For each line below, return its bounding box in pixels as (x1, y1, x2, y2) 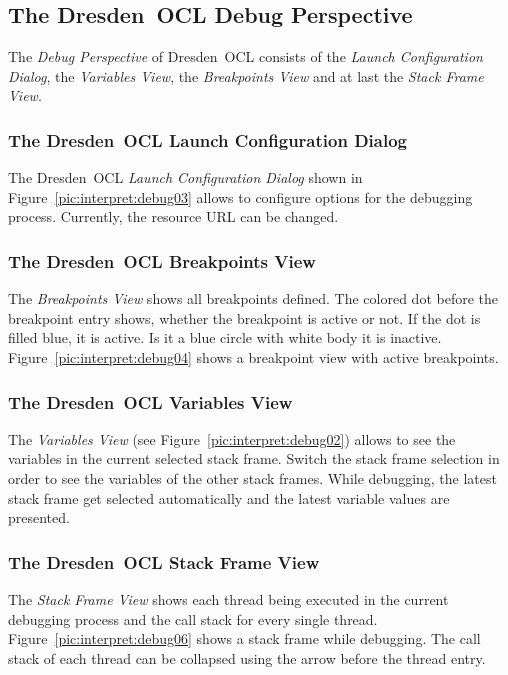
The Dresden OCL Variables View (8, 389, 293, 414)
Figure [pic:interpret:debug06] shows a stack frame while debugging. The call (8, 628, 481, 649)
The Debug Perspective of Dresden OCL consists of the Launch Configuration (8, 46, 483, 67)
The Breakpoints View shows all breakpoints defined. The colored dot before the (8, 288, 498, 309)
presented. (8, 507, 70, 528)
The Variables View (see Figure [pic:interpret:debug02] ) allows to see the (8, 428, 456, 449)
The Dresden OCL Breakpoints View (8, 248, 316, 273)
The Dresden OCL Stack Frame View (8, 549, 320, 574)
